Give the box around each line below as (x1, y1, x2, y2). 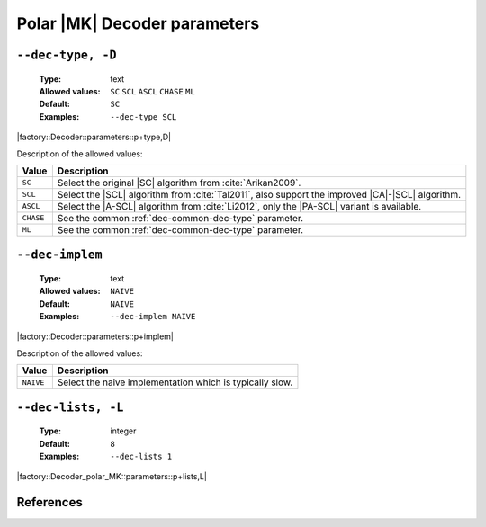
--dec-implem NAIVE (110, 311, 196, 322)
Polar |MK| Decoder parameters (16, 13, 260, 33)
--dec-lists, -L (16, 400, 124, 415)
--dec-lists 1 (110, 451, 173, 462)
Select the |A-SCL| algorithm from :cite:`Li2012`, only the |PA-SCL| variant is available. (57, 200, 422, 212)
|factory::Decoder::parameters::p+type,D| (16, 131, 172, 143)
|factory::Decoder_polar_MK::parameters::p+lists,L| (16, 471, 207, 482)
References (16, 495, 83, 510)
